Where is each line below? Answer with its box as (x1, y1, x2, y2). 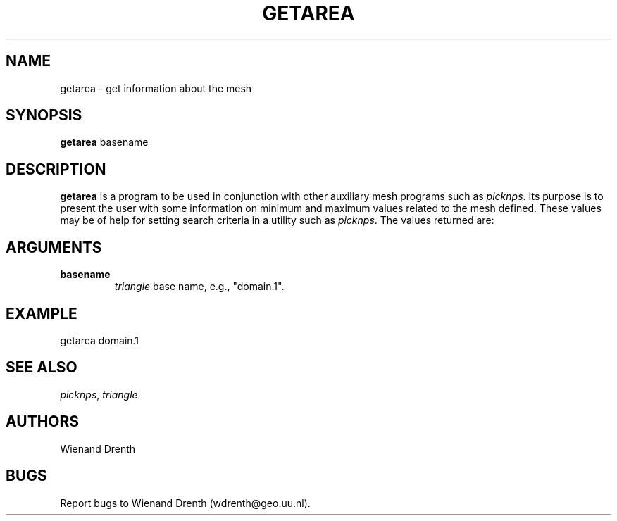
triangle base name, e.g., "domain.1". (114, 280, 285, 293)
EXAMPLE (6, 304, 77, 322)
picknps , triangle (60, 388, 138, 401)
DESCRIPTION (6, 160, 106, 178)
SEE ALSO (6, 358, 77, 377)
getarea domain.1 (60, 334, 139, 346)
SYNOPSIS (6, 106, 82, 125)
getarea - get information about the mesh (60, 82, 252, 94)
